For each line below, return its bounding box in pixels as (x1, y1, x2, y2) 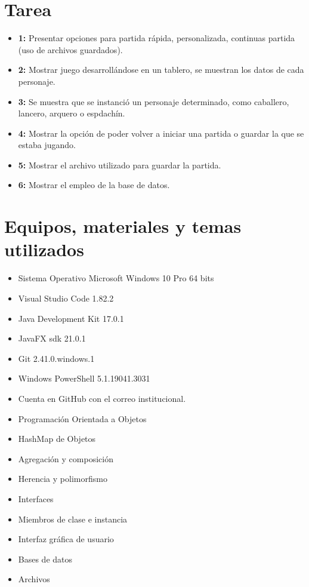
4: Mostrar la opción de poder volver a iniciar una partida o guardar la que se (18, 127, 304, 139)
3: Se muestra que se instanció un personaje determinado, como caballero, (18, 95, 289, 107)
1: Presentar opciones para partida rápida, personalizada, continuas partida (18, 32, 295, 44)
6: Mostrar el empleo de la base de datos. (18, 179, 170, 191)
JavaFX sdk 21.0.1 (18, 332, 86, 345)
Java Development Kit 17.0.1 (18, 312, 124, 324)
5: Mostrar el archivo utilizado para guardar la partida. (18, 158, 221, 171)
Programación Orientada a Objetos (18, 412, 147, 425)
